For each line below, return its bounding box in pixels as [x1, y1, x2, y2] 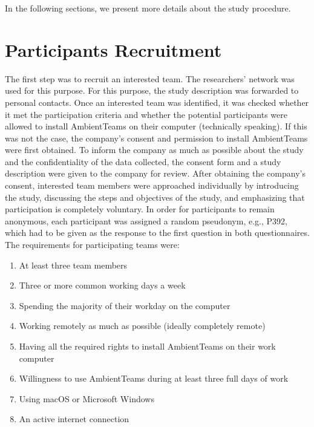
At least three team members [19, 258, 128, 271]
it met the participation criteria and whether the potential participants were [5, 108, 287, 120]
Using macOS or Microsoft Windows [19, 392, 154, 405]
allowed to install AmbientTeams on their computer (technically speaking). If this [5, 120, 307, 132]
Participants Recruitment [5, 37, 222, 62]
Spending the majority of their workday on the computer [19, 299, 231, 311]
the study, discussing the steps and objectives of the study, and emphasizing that [5, 191, 305, 203]
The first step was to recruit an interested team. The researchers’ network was [5, 72, 295, 85]
